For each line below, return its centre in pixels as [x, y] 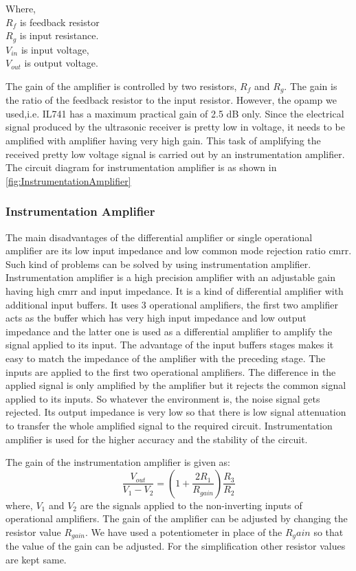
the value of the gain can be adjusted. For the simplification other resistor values [176, 546]
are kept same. [36, 559]
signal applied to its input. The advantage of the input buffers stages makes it [170, 345]
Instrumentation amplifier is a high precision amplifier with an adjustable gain [171, 277]
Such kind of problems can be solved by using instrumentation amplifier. [158, 264]
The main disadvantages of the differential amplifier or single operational [159, 237]
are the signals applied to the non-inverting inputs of [191, 505]
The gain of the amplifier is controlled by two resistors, [121, 86]
